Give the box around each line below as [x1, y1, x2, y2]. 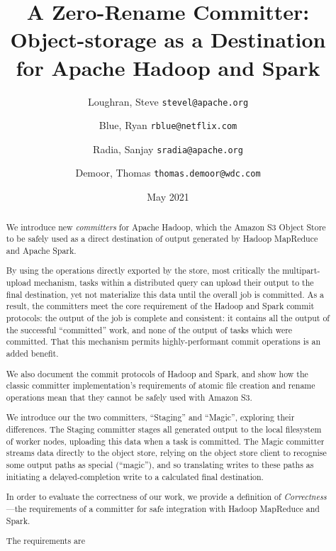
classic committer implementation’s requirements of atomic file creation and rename [6, 379, 315, 391]
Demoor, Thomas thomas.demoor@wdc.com [75, 165, 261, 180]
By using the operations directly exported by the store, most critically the [6, 265, 280, 277]
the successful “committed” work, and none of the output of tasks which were [6, 323, 293, 335]
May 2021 [147, 189, 189, 204]
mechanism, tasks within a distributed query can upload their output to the [33, 277, 314, 289]
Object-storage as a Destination [10, 25, 326, 54]
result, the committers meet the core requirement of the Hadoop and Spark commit [6, 300, 315, 312]
